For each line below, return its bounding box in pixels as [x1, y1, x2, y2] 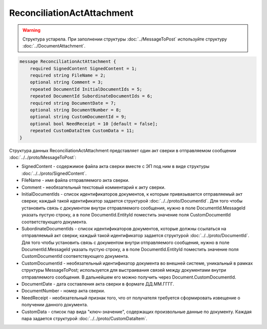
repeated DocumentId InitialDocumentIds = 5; [30, 86, 142, 92]
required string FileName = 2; [30, 73, 106, 79]
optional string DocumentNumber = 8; [30, 107, 122, 113]
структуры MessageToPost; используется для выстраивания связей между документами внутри [21, 267, 226, 273]
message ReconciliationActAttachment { [19, 59, 116, 64]
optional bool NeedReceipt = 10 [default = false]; [30, 121, 158, 126]
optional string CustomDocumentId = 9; [30, 114, 127, 120]
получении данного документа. [21, 302, 89, 308]
